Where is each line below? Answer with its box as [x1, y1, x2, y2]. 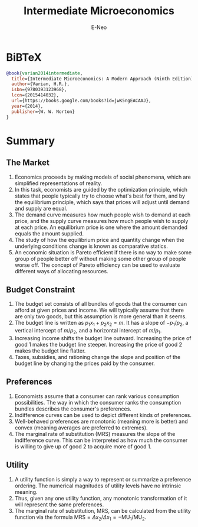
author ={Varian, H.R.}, [11, 81, 70, 87]
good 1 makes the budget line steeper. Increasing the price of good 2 [14, 341, 183, 348]
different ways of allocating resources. [14, 267, 108, 274]
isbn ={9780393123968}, [11, 87, 67, 93]
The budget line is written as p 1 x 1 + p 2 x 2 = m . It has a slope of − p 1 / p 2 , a [14, 319, 189, 328]
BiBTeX [6, 50, 42, 64]
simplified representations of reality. [14, 179, 103, 187]
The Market [6, 158, 50, 168]
